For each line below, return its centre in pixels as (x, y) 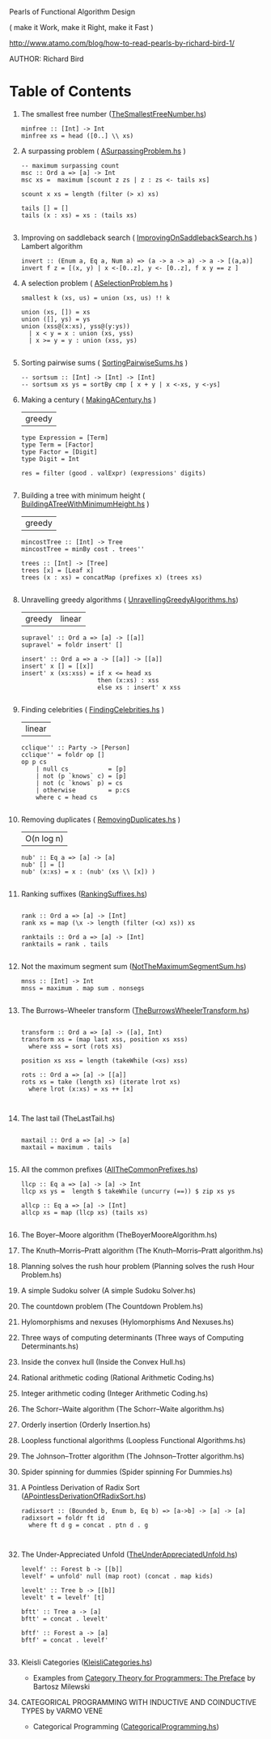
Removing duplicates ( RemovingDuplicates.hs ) (101, 819)
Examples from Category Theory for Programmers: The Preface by (144, 1677)
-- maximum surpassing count (70, 165)
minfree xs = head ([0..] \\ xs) (77, 136)
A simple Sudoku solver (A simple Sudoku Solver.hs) (108, 1290)
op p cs (34, 762)
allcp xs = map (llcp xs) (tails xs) (85, 1212)
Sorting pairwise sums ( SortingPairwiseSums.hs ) (104, 362)
